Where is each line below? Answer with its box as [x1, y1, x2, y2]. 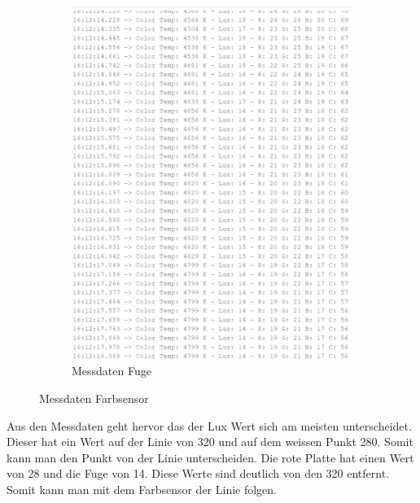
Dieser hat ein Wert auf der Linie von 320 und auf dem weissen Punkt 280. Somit [7, 433, 413, 450]
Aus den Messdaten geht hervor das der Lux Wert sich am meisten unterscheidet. [7, 417, 412, 434]
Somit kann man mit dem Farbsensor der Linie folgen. [7, 480, 278, 497]
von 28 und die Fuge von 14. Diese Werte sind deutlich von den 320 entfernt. [7, 465, 390, 482]
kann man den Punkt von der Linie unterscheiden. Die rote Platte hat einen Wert [7, 448, 414, 466]
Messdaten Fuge [72, 362, 151, 379]
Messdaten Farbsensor [39, 390, 149, 406]
